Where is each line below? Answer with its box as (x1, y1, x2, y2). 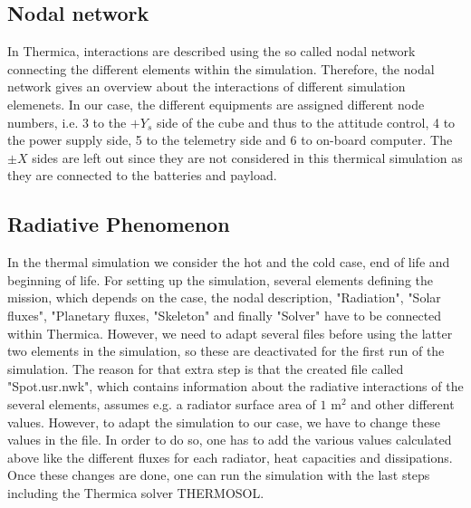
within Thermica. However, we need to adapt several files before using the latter (7, 323, 453, 342)
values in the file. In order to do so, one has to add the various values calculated (7, 430, 452, 449)
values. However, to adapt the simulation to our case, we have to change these (7, 412, 440, 431)
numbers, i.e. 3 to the (7, 112, 127, 131)
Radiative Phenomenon (7, 210, 230, 238)
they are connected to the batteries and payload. (7, 166, 277, 185)
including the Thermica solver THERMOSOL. (7, 483, 264, 502)
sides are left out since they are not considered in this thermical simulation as (32, 148, 463, 167)
